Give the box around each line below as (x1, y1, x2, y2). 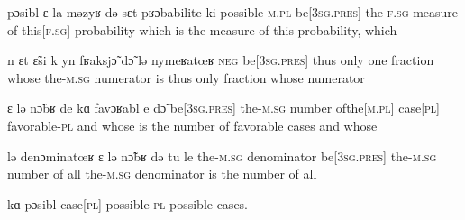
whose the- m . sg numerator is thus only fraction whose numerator (7, 68, 365, 87)
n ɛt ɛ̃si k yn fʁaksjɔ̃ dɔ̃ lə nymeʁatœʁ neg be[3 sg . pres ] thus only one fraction (7, 50, 434, 69)
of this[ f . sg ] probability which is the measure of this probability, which (7, 20, 397, 39)
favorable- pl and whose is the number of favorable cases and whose (7, 115, 378, 134)
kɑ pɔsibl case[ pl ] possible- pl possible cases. (7, 194, 249, 213)
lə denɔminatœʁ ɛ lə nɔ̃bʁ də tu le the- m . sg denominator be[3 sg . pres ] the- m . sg (7, 146, 437, 165)
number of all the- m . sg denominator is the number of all (7, 164, 317, 183)
